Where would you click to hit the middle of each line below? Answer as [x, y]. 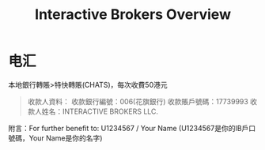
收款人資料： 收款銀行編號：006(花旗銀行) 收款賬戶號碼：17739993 [138, 101]
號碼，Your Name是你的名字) [55, 138]
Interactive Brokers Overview [133, 15]
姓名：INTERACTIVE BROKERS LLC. [100, 111]
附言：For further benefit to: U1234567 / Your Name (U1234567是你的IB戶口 [132, 128]
